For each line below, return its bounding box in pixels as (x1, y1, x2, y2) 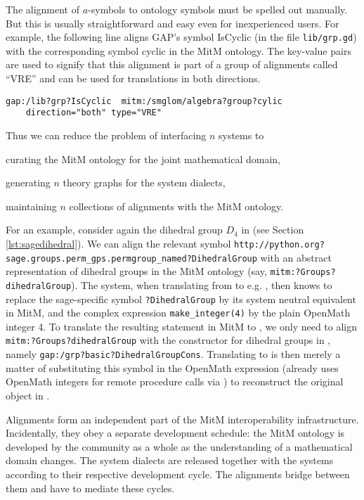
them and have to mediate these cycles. (6, 480, 175, 495)
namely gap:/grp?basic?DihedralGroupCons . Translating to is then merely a (6, 347, 341, 361)
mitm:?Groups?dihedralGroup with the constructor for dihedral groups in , (6, 333, 331, 347)
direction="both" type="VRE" (25, 108, 162, 118)
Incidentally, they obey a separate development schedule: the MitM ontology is (6, 425, 345, 440)
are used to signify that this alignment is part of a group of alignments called (6, 57, 338, 72)
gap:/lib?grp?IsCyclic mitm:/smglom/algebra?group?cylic (6, 96, 282, 106)
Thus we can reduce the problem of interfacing (6, 127, 207, 142)
